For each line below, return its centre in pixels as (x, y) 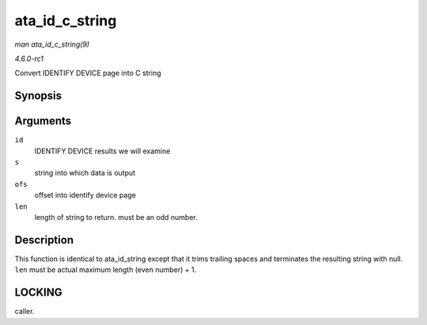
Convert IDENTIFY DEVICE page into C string (88, 73)
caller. (25, 312)
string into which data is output (85, 173)
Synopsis (38, 96)
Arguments (43, 121)
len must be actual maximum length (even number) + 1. (106, 270)
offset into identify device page (85, 195)
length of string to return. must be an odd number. (116, 217)
